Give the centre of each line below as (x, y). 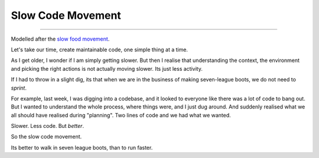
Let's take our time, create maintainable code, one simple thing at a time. (100, 50)
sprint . (19, 88)
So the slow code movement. (46, 137)
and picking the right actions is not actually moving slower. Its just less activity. (107, 68)
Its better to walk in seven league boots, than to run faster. (82, 147)
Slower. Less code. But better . (48, 126)
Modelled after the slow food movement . (60, 39)
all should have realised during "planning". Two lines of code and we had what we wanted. (121, 115)
